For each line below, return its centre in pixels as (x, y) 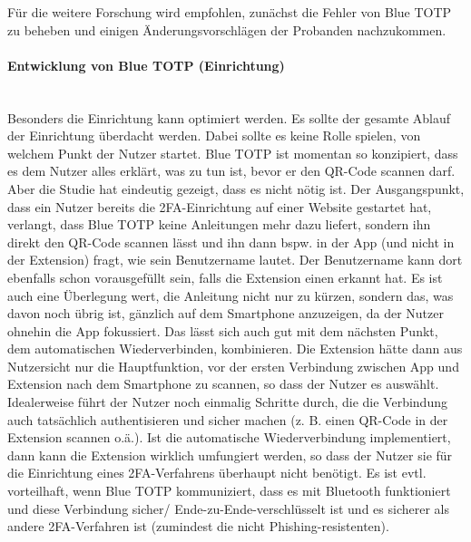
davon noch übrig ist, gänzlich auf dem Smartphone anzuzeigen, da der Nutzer (226, 313)
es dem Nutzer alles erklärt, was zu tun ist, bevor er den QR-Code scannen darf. (231, 171)
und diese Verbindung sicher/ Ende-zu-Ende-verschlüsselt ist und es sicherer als (228, 508)
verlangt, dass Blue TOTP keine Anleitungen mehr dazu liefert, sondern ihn (219, 224)
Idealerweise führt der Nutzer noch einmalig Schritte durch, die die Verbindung (227, 402)
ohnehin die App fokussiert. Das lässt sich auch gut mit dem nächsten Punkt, (223, 330)
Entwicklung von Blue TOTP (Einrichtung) (146, 65)
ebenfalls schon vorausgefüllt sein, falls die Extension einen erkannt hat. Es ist (225, 277)
